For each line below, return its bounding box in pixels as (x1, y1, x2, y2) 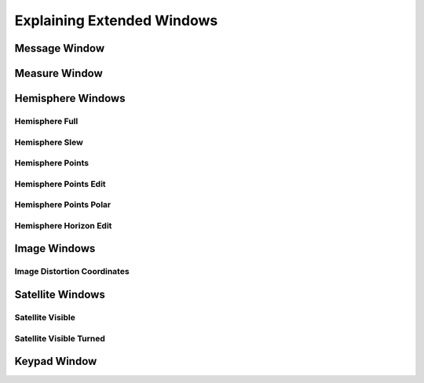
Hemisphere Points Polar (14, 199, 111, 210)
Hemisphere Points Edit (14, 178, 106, 189)
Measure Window (14, 67, 104, 80)
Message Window (14, 42, 105, 55)
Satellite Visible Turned (14, 333, 106, 344)
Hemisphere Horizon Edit (14, 220, 112, 231)
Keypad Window (14, 355, 97, 368)
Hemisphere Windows (14, 92, 126, 105)
